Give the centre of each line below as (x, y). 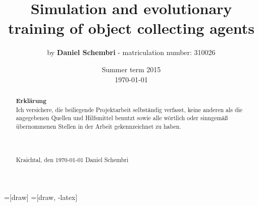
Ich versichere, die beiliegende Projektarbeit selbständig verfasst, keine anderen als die (129, 109)
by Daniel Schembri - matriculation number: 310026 (131, 52)
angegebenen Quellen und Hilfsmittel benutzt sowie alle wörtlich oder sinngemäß (122, 118)
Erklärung (31, 100)
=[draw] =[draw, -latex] (41, 197)
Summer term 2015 (131, 69)
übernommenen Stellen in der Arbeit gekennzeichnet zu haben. (98, 126)
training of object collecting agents (131, 28)
